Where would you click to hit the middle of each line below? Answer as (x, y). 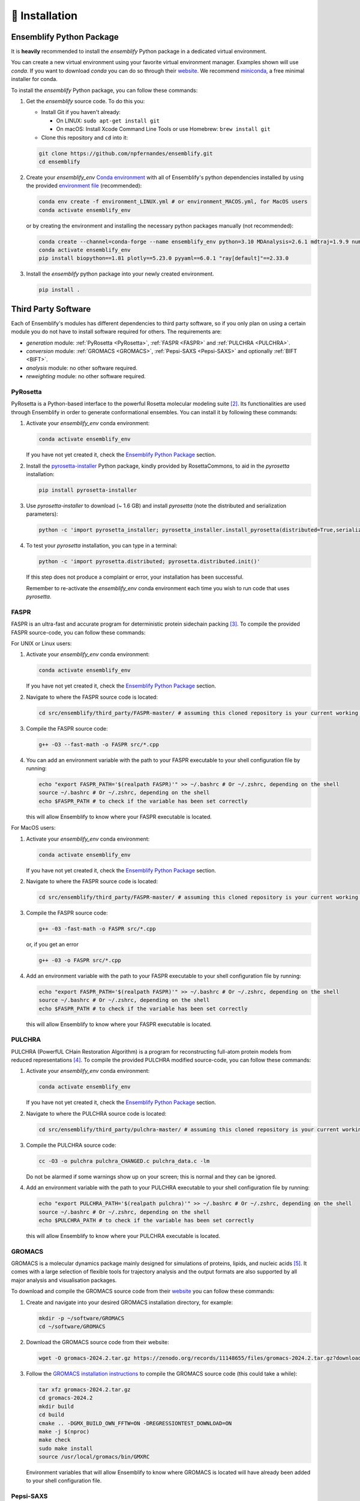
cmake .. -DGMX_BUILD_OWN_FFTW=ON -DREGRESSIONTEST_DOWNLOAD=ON (135, 1423)
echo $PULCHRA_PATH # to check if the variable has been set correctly (146, 1220)
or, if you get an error (52, 944)
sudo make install (66, 1448)
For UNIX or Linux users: (41, 643)
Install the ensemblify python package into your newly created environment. (120, 274)
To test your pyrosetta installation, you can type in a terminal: (102, 546)
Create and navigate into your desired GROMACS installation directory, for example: (130, 1302)
